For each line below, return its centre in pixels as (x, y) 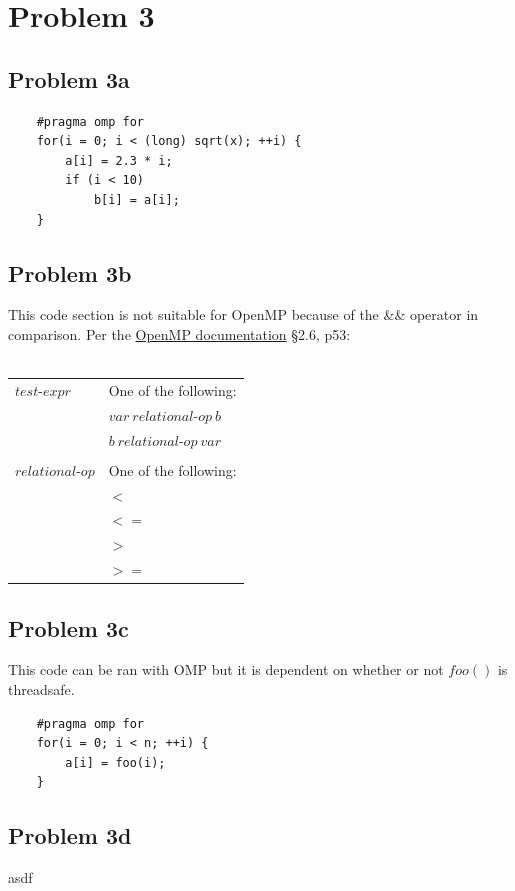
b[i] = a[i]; (136, 199)
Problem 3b (70, 272)
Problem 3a (69, 78)
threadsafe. (41, 688)
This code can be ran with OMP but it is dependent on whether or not (226, 669)
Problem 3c (68, 627)
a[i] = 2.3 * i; (119, 160)
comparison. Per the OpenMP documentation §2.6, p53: (179, 333)
